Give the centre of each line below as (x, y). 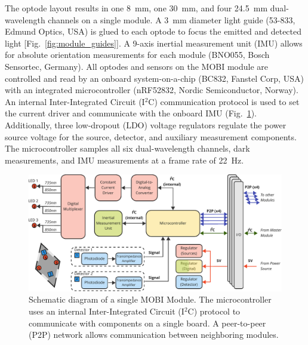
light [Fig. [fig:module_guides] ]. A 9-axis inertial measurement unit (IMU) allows (154, 43)
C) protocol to (214, 311)
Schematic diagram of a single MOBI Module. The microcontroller (150, 299)
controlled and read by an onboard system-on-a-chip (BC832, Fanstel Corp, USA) (154, 78)
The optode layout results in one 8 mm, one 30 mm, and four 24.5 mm (136, 8)
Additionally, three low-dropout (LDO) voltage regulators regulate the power (146, 124)
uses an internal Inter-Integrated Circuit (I (107, 311)
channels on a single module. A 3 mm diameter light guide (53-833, (172, 19)
